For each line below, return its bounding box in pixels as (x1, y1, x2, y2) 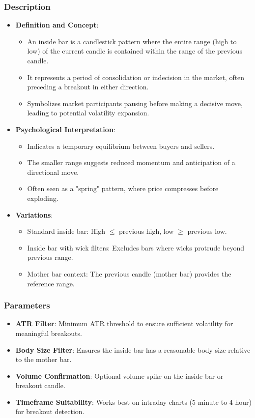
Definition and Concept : (15, 20, 99, 30)
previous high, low (119, 226, 174, 236)
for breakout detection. (15, 406, 85, 417)
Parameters (4, 299, 50, 311)
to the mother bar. (15, 354, 72, 364)
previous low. (187, 226, 227, 236)
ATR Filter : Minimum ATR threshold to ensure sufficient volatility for (15, 318, 233, 329)
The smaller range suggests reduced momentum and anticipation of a (27, 157, 235, 167)
